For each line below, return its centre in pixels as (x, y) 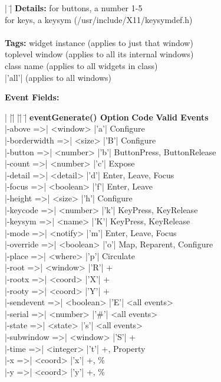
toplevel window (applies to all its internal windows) (99, 54)
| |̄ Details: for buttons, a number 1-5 (74, 8)
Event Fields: (32, 97)
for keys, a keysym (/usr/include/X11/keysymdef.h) (99, 19)
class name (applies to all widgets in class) (81, 65)
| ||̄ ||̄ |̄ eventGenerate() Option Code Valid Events (107, 117)
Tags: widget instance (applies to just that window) (99, 42)
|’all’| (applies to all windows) (58, 77)
